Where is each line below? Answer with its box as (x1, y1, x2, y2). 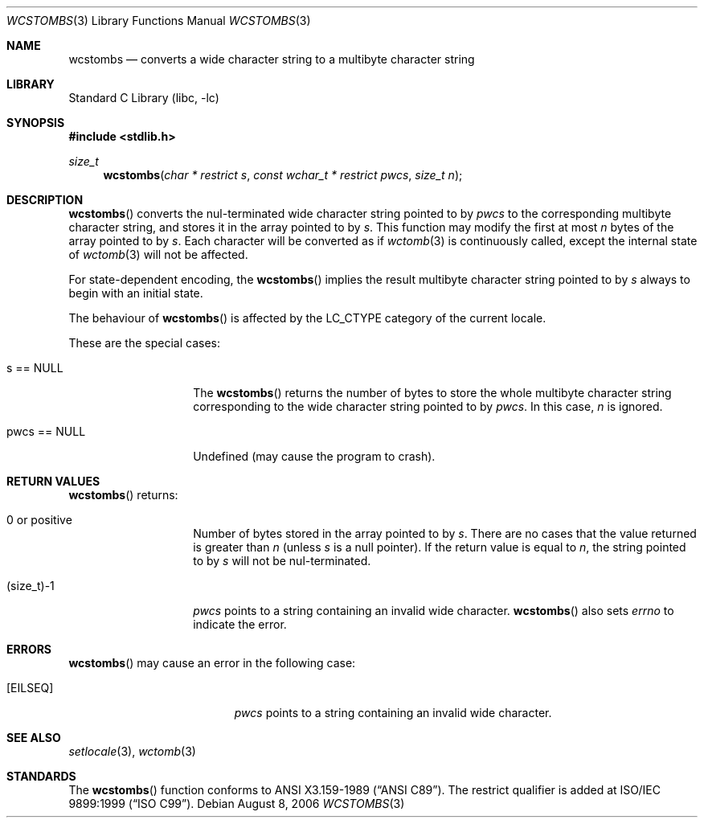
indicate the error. (193, 617, 287, 631)
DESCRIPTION (6, 193, 84, 207)
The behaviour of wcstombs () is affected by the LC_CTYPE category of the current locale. (68, 311, 546, 325)
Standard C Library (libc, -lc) (68, 91, 219, 105)
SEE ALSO (6, 731, 61, 744)
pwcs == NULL (6, 424, 86, 438)
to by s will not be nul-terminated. (193, 554, 371, 568)
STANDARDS (6, 769, 76, 783)
